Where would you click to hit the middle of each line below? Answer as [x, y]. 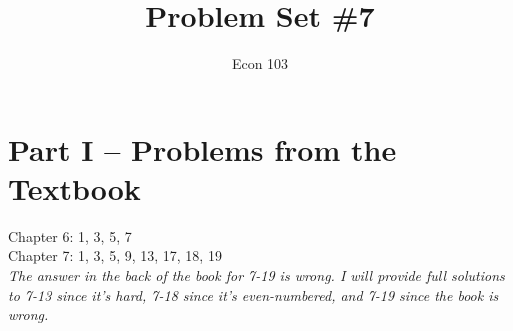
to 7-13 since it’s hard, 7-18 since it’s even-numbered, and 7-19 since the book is [253, 294]
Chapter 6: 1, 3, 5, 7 [70, 235]
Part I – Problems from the [202, 148]
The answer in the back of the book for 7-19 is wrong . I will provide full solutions [256, 275]
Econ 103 [260, 63]
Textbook [74, 187]
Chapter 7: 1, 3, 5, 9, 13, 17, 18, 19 [115, 255]
